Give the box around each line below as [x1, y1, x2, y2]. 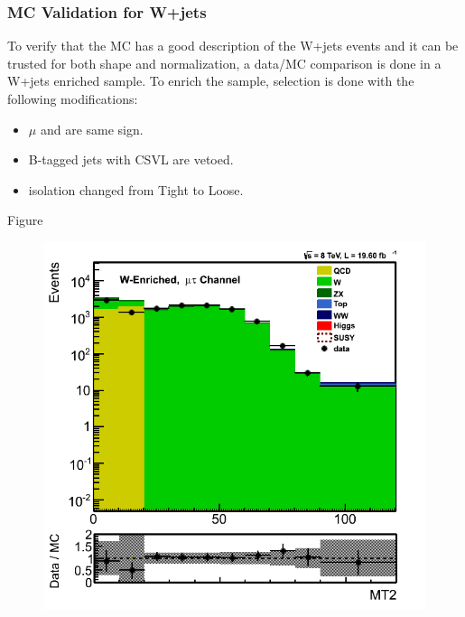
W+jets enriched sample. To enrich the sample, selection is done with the [7, 71, 414, 90]
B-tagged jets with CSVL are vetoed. [28, 150, 234, 169]
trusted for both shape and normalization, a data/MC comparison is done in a [7, 53, 442, 72]
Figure [7, 210, 43, 229]
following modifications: [7, 89, 138, 108]
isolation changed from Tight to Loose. [28, 180, 244, 199]
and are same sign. [40, 119, 144, 138]
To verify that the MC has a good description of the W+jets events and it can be [7, 36, 459, 55]
